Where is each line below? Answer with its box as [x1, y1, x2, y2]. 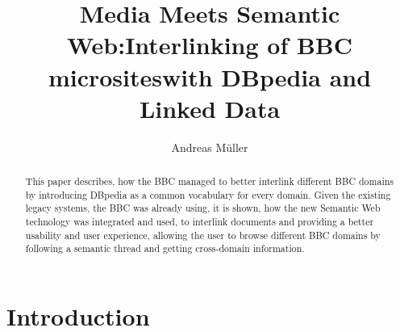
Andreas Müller [171, 138, 248, 155]
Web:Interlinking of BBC [66, 28, 353, 61]
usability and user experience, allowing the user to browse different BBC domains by [25, 228, 381, 242]
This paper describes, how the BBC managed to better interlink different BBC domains [25, 174, 394, 188]
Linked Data [139, 91, 281, 124]
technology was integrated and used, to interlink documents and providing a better [25, 215, 374, 229]
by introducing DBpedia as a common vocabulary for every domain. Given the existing [25, 187, 391, 201]
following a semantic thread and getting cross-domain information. [25, 242, 305, 255]
